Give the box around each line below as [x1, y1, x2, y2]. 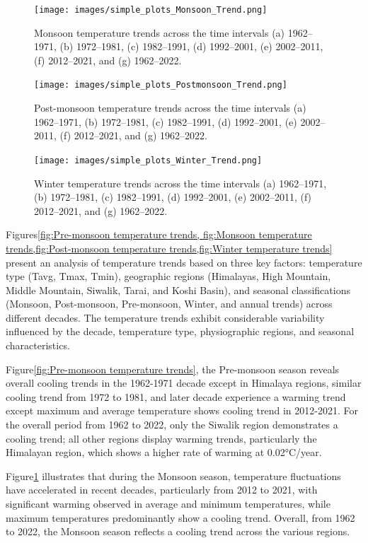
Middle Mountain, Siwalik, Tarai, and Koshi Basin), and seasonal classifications [6, 282, 350, 297]
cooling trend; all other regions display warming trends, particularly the [6, 431, 317, 445]
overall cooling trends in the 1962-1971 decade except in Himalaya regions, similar [6, 375, 362, 390]
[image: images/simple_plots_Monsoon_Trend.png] [34, 5, 268, 15]
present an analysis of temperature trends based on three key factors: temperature [6, 255, 362, 269]
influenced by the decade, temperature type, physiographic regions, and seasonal [6, 324, 355, 339]
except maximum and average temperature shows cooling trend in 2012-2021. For [6, 403, 358, 418]
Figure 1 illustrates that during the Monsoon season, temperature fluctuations [6, 468, 341, 483]
